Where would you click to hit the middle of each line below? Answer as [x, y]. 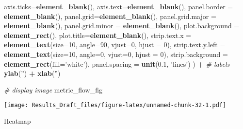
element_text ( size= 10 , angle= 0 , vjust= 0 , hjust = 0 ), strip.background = [116, 54]
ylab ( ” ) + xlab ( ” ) [32, 73]
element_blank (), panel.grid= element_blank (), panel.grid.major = [110, 16]
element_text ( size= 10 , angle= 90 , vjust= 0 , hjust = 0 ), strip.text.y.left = [115, 45]
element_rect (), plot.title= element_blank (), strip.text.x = [98, 35]
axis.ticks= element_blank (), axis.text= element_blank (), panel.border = [119, 6]
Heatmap [17, 121]
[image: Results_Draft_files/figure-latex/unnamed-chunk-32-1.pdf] [115, 105]
